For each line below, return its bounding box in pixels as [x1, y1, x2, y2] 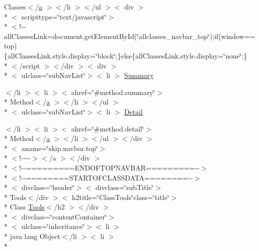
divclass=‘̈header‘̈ [21, 182, 74, 192]
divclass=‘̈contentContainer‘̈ [21, 211, 107, 221]
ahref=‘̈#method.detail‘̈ [71, 123, 144, 133]
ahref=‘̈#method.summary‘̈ [71, 86, 155, 97]
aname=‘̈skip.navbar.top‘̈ [21, 142, 98, 153]
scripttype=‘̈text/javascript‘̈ [21, 11, 107, 21]
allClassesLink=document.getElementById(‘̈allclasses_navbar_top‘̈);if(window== [4, 30, 255, 41]
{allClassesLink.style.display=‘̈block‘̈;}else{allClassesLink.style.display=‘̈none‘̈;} [4, 50, 247, 60]
